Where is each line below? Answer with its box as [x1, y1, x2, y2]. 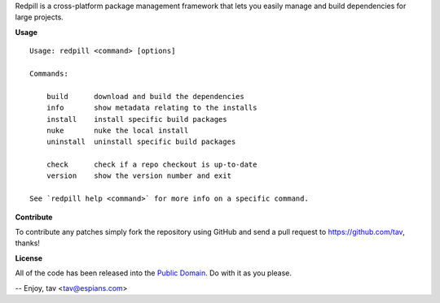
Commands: [29, 69, 68, 78]
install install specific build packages [46, 115, 227, 123]
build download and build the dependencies [46, 92, 244, 101]
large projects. [15, 12, 64, 22]
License [15, 253, 43, 263]
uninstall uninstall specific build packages [46, 137, 236, 146]
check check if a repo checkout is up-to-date [46, 160, 257, 170]
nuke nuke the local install [46, 126, 189, 135]
